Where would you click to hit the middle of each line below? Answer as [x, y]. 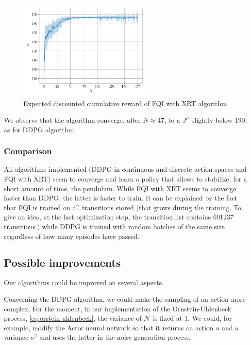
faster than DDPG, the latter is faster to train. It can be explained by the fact [121, 198]
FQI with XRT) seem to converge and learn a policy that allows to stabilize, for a [125, 178]
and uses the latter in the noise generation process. [115, 337]
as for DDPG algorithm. [40, 129]
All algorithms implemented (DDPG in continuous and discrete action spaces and [125, 169]
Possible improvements [62, 262]
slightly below [212, 119]
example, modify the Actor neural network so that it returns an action [109, 327]
